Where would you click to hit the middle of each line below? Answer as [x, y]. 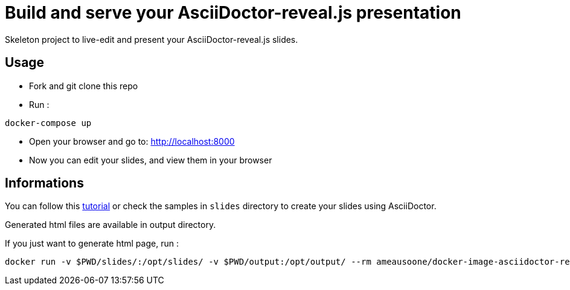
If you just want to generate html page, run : [92, 244]
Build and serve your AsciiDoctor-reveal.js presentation [233, 13]
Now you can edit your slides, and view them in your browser [151, 160]
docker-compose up [48, 123]
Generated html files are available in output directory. [110, 225]
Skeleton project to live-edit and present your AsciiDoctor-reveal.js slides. [152, 39]
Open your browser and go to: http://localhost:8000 [132, 141]
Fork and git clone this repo [84, 86]
